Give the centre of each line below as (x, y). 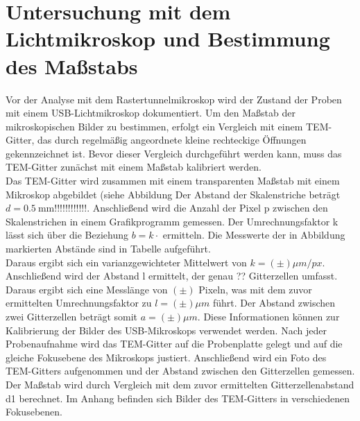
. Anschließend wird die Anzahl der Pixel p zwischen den (207, 208)
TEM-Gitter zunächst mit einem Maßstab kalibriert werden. (134, 167)
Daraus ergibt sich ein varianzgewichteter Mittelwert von (126, 262)
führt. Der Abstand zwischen (274, 303)
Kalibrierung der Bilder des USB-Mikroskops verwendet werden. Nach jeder (166, 330)
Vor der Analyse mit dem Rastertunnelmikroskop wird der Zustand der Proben (174, 99)
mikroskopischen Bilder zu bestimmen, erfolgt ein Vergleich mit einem (154, 126)
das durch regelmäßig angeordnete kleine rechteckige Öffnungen (172, 140)
